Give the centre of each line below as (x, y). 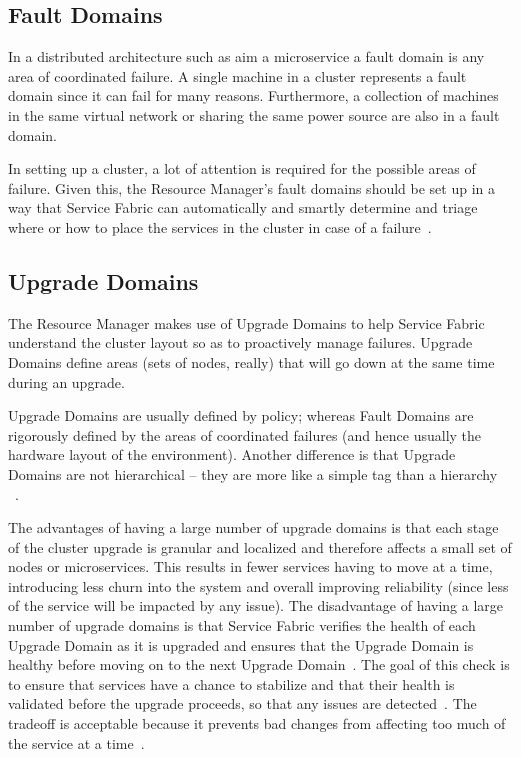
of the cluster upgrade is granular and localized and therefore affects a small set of (260, 546)
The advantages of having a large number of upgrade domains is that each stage (253, 527)
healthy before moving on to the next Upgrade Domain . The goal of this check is (259, 664)
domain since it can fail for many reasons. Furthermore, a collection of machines (253, 95)
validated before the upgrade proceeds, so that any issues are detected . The (242, 703)
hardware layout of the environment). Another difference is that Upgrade (232, 454)
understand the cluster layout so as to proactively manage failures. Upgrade (240, 342)
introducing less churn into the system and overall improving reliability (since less (258, 585)
